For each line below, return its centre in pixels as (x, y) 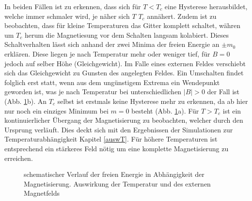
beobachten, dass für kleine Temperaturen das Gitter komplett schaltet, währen (123, 25)
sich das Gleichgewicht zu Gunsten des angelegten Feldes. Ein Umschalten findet (124, 73)
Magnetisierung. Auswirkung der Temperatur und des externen (117, 183)
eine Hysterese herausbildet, (206, 6)
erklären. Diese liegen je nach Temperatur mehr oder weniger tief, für (107, 53)
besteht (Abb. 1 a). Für (165, 110)
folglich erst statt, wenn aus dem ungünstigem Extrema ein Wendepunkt (112, 82)
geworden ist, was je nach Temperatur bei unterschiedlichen (93, 92)
